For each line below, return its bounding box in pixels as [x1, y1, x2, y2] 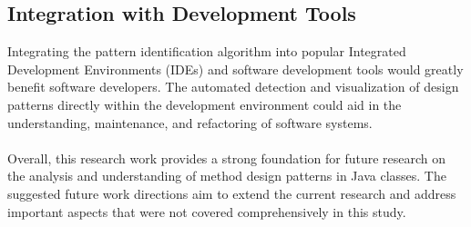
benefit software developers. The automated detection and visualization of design [7, 77, 459, 96]
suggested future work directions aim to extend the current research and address [7, 183, 456, 202]
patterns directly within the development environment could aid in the [7, 94, 402, 113]
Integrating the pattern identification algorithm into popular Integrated [7, 42, 406, 61]
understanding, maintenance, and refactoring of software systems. [7, 113, 373, 132]
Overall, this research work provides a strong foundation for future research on [7, 148, 446, 167]
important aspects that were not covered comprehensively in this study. [7, 202, 406, 221]
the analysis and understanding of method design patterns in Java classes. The [7, 166, 446, 185]
